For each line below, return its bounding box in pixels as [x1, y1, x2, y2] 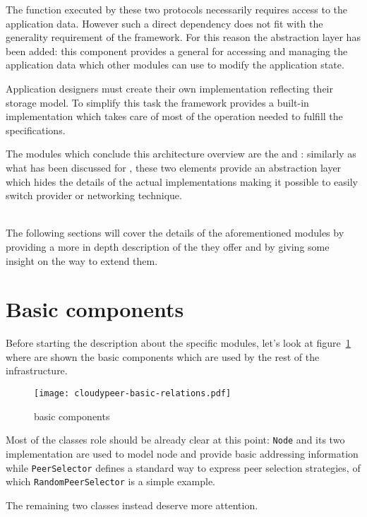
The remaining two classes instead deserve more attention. [6, 497, 258, 512]
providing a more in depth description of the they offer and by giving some [6, 239, 330, 254]
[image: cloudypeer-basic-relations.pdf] [34, 388, 231, 398]
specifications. [6, 122, 66, 137]
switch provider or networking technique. [6, 188, 182, 203]
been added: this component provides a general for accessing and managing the [6, 43, 348, 58]
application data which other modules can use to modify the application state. [6, 57, 344, 72]
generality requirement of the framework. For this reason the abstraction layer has [6, 30, 361, 44]
